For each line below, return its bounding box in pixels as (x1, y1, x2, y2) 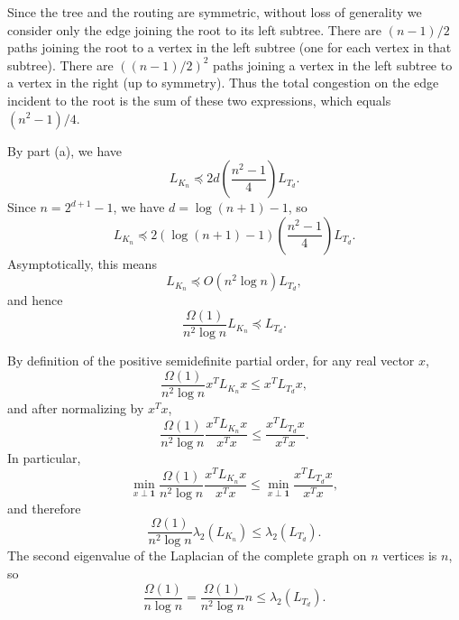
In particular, (7, 449, 81, 467)
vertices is (382, 546, 437, 565)
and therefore (7, 498, 81, 517)
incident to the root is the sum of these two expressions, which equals (7, 90, 391, 109)
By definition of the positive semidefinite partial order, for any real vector (7, 351, 415, 369)
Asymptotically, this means (7, 254, 157, 273)
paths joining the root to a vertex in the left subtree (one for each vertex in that (7, 38, 452, 57)
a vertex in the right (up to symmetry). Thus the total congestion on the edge (7, 73, 439, 92)
